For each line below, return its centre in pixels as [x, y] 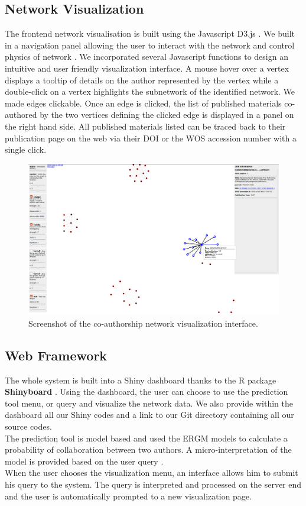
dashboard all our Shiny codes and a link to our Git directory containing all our [149, 415]
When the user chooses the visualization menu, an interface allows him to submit [152, 473]
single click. [26, 149]
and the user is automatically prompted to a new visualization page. [128, 496]
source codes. [28, 426]
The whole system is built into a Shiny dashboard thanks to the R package [141, 380]
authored [21, 115]
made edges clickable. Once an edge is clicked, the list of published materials [143, 103]
